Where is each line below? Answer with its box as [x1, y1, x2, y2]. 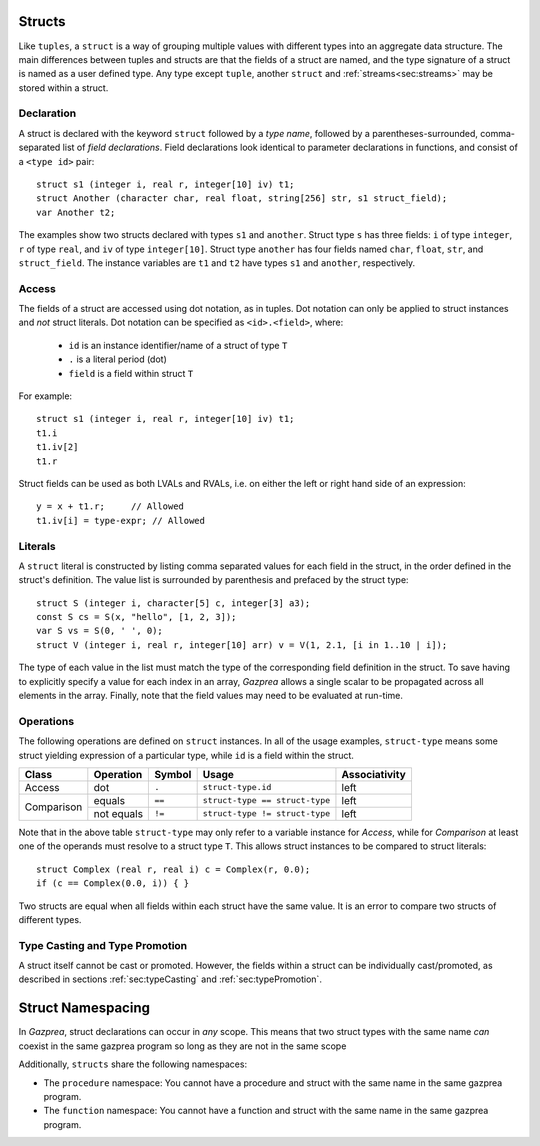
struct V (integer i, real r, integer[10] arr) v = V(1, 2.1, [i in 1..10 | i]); [36, 639, 448, 650]
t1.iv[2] [36, 441, 79, 453]
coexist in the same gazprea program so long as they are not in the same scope [18, 1040, 347, 1052]
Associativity [341, 767, 407, 781]
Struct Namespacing [18, 1000, 150, 1017]
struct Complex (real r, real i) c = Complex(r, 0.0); [36, 863, 311, 875]
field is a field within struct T [68, 367, 194, 379]
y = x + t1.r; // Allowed [36, 501, 185, 512]
